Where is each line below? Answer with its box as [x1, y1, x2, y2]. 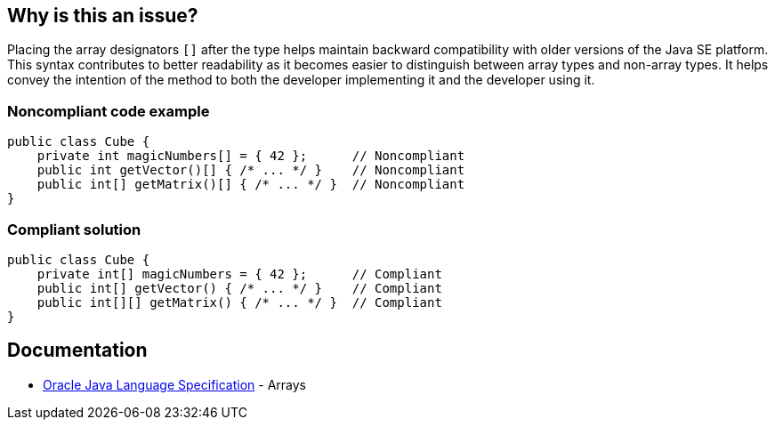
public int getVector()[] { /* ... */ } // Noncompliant [36, 163, 465, 178]
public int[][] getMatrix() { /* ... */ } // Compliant [36, 294, 442, 310]
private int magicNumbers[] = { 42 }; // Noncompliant [36, 149, 465, 164]
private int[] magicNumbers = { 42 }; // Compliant [36, 266, 442, 281]
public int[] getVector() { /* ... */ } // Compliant [36, 280, 442, 295]
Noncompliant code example [7, 101, 210, 120]
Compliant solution [7, 220, 141, 238]
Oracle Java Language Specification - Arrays [43, 376, 306, 392]
